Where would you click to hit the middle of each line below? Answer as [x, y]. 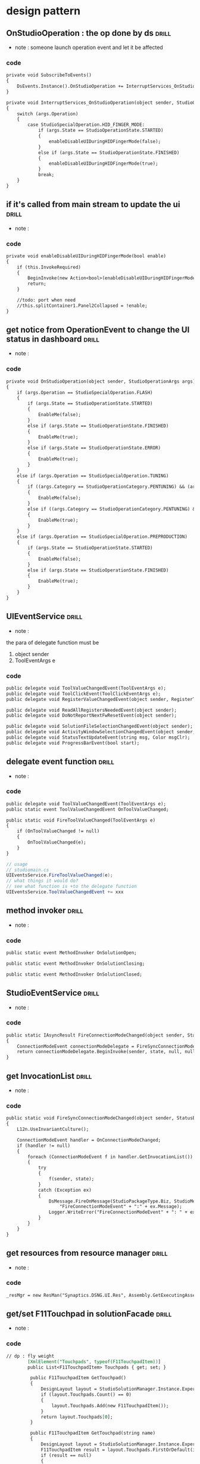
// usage [17, 864]
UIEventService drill [44, 616]
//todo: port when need [46, 300]
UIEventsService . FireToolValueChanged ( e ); [60, 875]
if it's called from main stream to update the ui [93, 204]
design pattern [43, 11]
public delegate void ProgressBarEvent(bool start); [73, 743]
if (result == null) [66, 1455]
